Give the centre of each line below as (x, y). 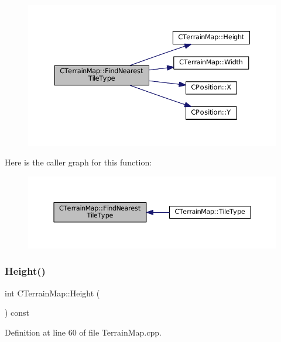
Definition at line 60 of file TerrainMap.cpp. (83, 332)
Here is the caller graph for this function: (78, 162)
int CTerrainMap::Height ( (52, 293)
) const (17, 312)
